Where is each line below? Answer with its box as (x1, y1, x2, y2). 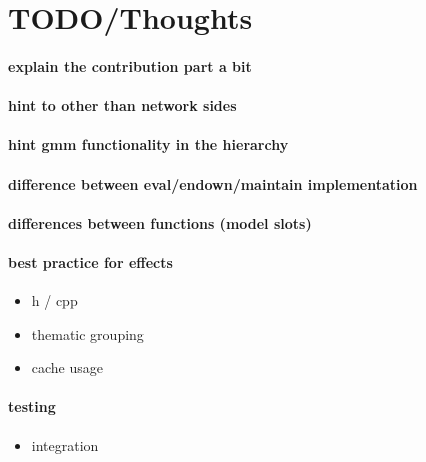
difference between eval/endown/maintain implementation (8, 173, 418, 194)
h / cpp (31, 290, 78, 311)
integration (31, 434, 99, 455)
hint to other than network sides (8, 95, 237, 116)
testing (8, 396, 56, 417)
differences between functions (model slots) (8, 212, 312, 233)
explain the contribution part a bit (8, 55, 252, 76)
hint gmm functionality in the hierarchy (8, 134, 289, 155)
